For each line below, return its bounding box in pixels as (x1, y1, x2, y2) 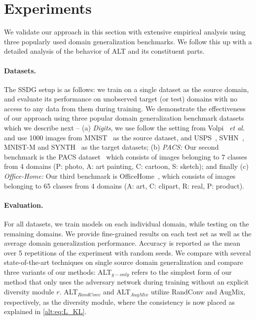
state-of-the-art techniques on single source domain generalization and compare (4, 257, 243, 267)
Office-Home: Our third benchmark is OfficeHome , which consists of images (4, 171, 236, 181)
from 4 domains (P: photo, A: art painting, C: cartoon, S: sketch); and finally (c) (4, 161, 249, 171)
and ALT (103, 287, 131, 297)
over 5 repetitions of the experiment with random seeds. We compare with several (4, 247, 251, 257)
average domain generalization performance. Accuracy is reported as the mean (4, 238, 241, 248)
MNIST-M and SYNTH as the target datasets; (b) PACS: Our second (4, 142, 219, 152)
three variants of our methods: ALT (4, 267, 112, 277)
